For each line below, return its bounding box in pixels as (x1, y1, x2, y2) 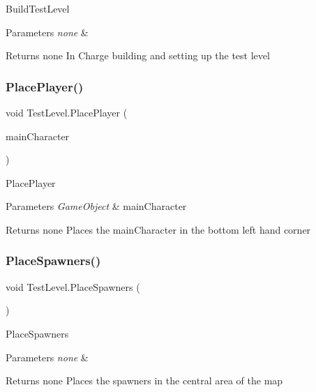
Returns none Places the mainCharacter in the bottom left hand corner (6, 222, 311, 236)
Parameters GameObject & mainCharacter (6, 199, 187, 213)
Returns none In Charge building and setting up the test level (6, 48, 270, 63)
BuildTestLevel (6, 1, 70, 15)
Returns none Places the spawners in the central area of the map (6, 373, 283, 388)
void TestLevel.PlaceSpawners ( (6, 279, 140, 294)
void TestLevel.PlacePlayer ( (6, 105, 128, 119)
